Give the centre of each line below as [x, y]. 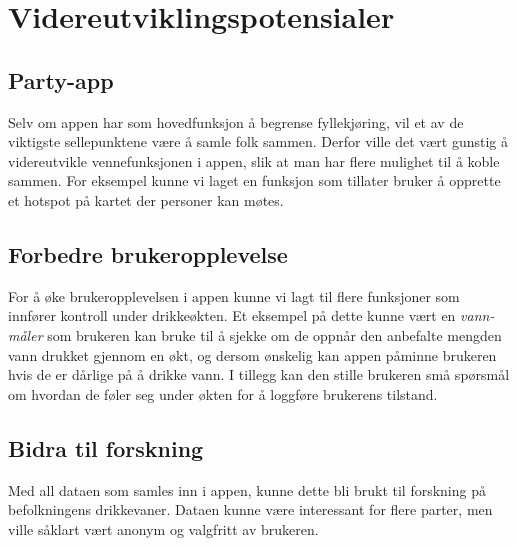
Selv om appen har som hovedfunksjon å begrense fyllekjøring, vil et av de [236, 121]
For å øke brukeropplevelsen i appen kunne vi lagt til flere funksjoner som [234, 295]
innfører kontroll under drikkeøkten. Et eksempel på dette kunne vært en [232, 315]
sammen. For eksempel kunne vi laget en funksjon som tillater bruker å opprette [254, 180]
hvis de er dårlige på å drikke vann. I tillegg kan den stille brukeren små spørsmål [259, 374]
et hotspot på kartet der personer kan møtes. [146, 199]
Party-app [61, 79]
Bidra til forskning [106, 447]
